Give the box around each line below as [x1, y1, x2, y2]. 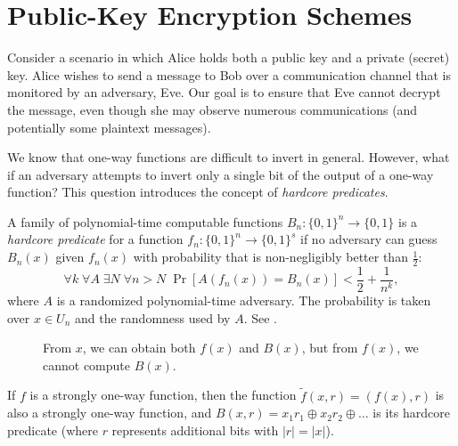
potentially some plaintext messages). [7, 118, 211, 136]
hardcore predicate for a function [7, 230, 184, 248]
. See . [243, 308, 277, 327]
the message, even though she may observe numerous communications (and [7, 100, 418, 118]
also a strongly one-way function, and [7, 403, 212, 422]
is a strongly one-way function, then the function [29, 385, 297, 404]
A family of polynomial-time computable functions [7, 212, 283, 231]
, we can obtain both [82, 338, 196, 357]
